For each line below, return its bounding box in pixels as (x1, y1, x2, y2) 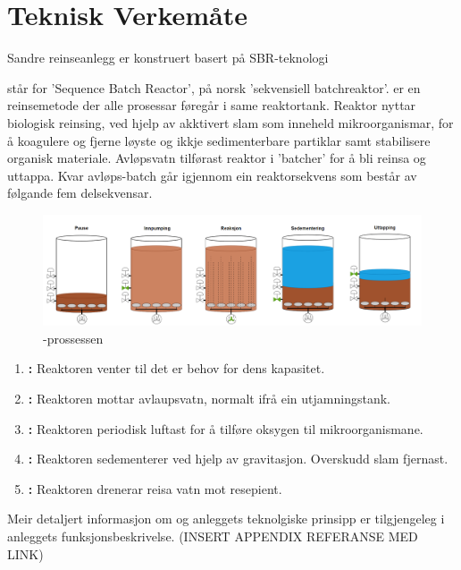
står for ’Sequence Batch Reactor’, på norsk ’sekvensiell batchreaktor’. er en (7, 78, 421, 97)
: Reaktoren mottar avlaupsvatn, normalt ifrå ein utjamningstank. (28, 388, 390, 407)
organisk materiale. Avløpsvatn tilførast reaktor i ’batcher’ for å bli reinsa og (7, 149, 426, 167)
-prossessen (43, 328, 104, 347)
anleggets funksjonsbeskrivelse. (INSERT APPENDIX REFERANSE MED (7, 526, 418, 545)
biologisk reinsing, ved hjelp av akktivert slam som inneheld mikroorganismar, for (7, 113, 454, 132)
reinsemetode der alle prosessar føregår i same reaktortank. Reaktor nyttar (7, 96, 416, 115)
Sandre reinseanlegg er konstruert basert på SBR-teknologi (7, 48, 329, 67)
